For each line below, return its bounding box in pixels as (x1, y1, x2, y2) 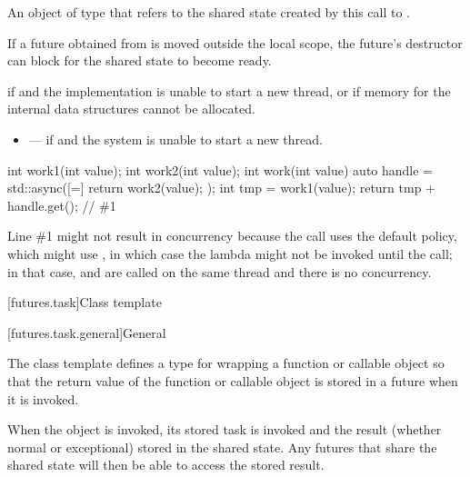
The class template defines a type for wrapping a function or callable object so (7, 353, 445, 373)
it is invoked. (7, 389, 79, 408)
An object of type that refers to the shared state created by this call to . (7, 3, 410, 21)
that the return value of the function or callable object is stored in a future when (7, 371, 458, 390)
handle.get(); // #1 (7, 195, 116, 214)
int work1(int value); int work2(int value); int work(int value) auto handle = (7, 160, 433, 179)
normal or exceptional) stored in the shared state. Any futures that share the (7, 437, 437, 456)
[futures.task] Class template (7, 293, 162, 312)
